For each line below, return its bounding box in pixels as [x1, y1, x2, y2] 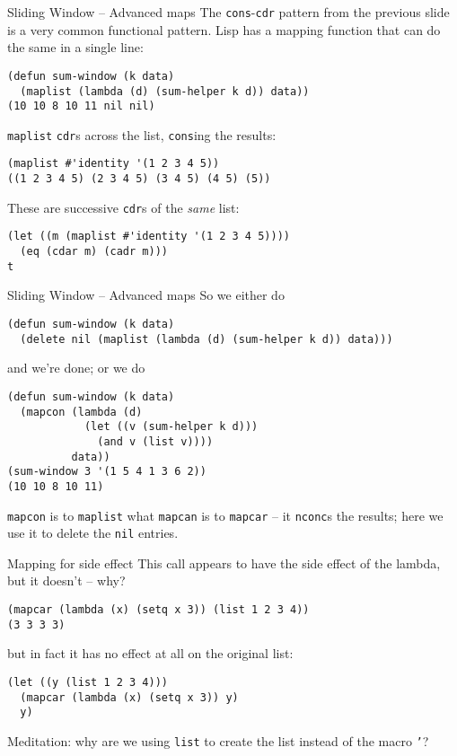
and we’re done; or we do [7, 358, 145, 377]
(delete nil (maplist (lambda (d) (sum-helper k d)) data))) [20, 332, 393, 346]
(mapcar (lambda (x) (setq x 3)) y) [20, 690, 239, 704]
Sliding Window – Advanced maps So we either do [7, 286, 285, 304]
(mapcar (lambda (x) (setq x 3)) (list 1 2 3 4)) [7, 603, 310, 616]
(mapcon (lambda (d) [20, 405, 143, 418]
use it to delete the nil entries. [7, 523, 179, 542]
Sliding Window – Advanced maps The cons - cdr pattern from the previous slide [7, 3, 450, 21]
